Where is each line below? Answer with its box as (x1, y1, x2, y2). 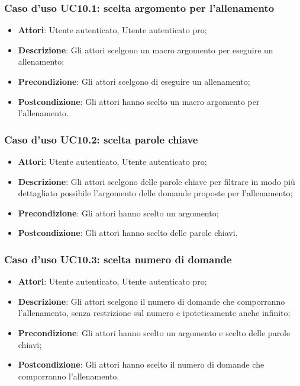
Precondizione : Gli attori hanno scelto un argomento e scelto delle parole (18, 326, 291, 339)
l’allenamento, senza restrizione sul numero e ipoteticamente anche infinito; (18, 307, 291, 319)
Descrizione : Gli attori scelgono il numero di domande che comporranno (18, 295, 285, 307)
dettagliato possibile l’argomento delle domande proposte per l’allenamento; (18, 187, 293, 199)
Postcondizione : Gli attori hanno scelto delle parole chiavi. (18, 227, 238, 239)
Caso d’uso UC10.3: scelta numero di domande (4, 251, 232, 266)
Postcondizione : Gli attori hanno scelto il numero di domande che (18, 358, 264, 371)
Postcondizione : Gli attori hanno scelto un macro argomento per (18, 95, 260, 107)
